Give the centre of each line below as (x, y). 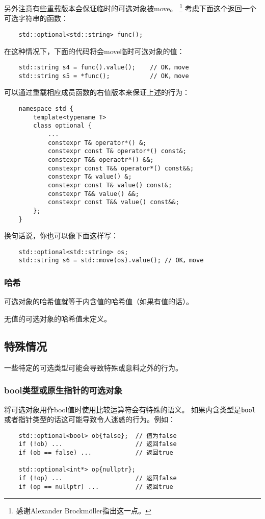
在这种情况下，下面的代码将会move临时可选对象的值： (94, 51)
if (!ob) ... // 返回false (98, 444)
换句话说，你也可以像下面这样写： (61, 236)
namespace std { (46, 109)
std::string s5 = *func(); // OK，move (104, 76)
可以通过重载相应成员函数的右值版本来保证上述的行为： (97, 92)
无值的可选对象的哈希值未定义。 (58, 318)
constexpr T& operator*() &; (97, 143)
